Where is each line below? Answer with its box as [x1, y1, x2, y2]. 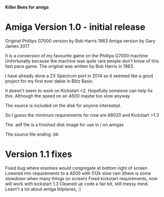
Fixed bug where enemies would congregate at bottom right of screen [5, 165, 148, 171]
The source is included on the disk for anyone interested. [5, 102, 122, 108]
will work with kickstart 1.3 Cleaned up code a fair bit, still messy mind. [5, 181, 149, 187]
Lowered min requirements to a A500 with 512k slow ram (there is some [5, 170, 151, 176]
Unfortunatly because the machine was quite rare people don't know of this [5, 58, 159, 64]
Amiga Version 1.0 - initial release [5, 22, 146, 33]
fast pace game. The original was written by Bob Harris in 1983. [5, 63, 134, 69]
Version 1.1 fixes [5, 148, 73, 160]
